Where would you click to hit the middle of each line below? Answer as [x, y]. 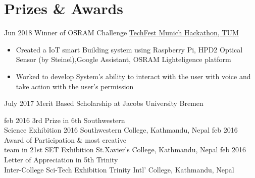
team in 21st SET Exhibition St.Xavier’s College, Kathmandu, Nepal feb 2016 [125, 150]
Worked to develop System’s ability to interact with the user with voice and [133, 76]
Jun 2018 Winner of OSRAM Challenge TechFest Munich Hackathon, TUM [121, 33]
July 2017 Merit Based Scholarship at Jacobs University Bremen [104, 103]
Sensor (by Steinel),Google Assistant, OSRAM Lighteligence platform [123, 59]
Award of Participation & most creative [65, 139]
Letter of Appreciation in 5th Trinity [61, 160]
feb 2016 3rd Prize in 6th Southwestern [65, 120]
